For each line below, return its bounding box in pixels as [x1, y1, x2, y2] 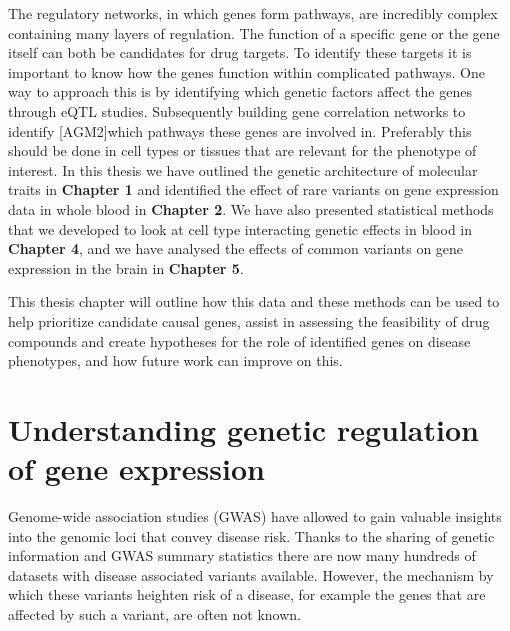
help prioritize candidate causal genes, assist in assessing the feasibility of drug [8, 310, 490, 331]
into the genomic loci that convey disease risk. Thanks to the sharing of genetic [8, 525, 495, 546]
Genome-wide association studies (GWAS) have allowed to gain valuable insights [8, 506, 502, 526]
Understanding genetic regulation [8, 408, 479, 449]
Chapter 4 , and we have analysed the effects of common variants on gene [8, 238, 464, 259]
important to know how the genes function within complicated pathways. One [8, 61, 485, 82]
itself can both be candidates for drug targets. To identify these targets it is [8, 42, 472, 63]
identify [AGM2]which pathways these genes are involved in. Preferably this [8, 120, 472, 141]
